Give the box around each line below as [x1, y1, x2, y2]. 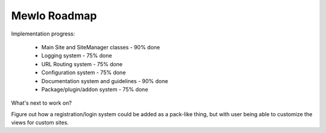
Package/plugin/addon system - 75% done [41, 85, 149, 93]
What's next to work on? [11, 99, 72, 107]
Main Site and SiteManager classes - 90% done [41, 43, 160, 51]
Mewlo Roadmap [11, 9, 97, 22]
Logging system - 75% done [41, 52, 112, 60]
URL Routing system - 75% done [41, 60, 123, 67]
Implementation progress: [11, 30, 75, 37]
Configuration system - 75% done [41, 69, 126, 76]
